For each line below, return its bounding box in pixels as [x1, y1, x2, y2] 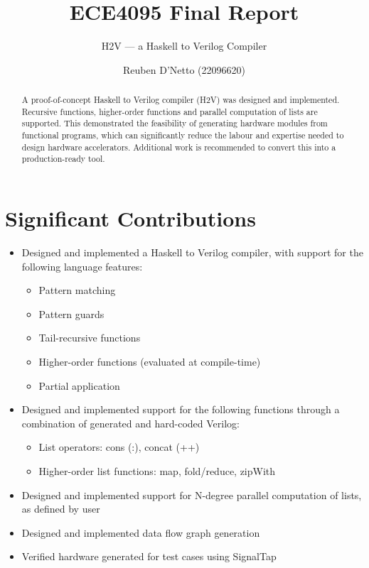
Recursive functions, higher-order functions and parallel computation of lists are [21, 105, 318, 117]
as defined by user [21, 501, 100, 516]
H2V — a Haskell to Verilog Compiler [101, 38, 267, 53]
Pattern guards [38, 306, 105, 321]
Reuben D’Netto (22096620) [123, 62, 245, 77]
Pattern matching [38, 283, 116, 297]
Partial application [38, 378, 120, 393]
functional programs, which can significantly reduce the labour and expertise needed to [21, 129, 344, 141]
